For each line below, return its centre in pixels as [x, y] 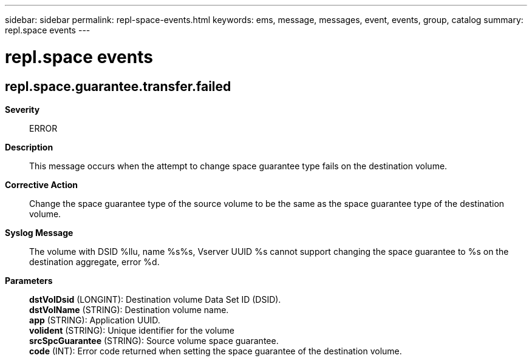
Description [29, 147]
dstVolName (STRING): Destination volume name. [129, 309]
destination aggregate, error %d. [94, 261]
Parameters [29, 280]
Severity [22, 109]
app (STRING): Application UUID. [95, 320]
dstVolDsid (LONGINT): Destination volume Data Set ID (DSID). [155, 299]
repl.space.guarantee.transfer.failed [118, 86]
